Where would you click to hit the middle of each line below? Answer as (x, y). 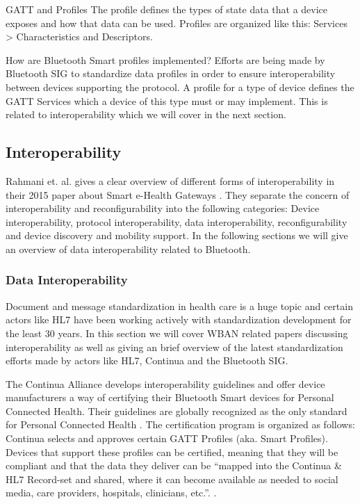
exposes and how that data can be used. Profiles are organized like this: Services (177, 23)
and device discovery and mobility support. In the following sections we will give (177, 235)
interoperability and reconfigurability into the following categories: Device (163, 208)
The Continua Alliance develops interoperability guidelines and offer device (165, 383)
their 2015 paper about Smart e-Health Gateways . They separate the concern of (178, 194)
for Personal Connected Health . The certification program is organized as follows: (180, 424)
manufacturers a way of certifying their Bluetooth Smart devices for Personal (170, 397)
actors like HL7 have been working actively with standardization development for (179, 319)
